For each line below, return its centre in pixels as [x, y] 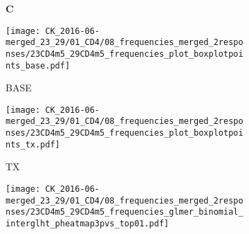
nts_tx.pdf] [33, 144]
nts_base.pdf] [38, 65]
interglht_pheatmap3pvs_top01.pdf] [87, 224]
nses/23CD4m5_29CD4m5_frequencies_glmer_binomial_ [124, 212]
